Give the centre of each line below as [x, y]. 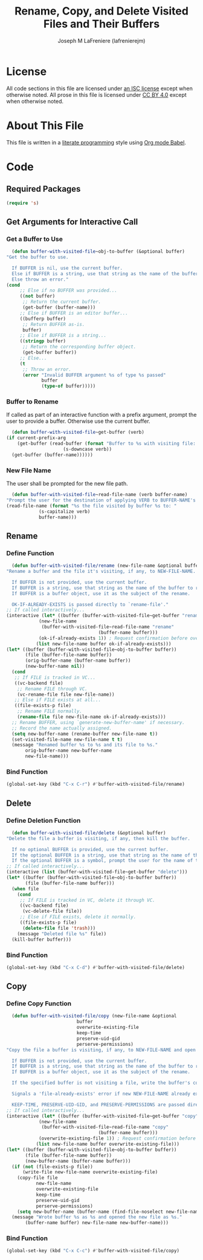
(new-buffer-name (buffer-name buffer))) [78, 1161]
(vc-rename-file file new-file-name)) [66, 694]
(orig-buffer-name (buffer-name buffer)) [78, 661]
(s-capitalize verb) [64, 511]
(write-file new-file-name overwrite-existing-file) [90, 1172]
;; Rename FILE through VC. [52, 689]
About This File [45, 126]
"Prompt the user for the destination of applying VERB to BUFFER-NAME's [101, 500]
